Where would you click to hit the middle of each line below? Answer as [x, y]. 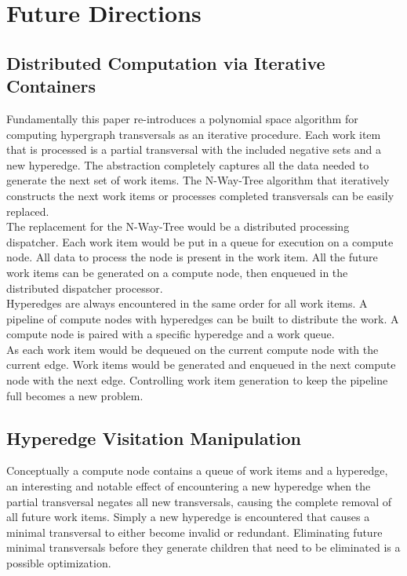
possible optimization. [59, 563]
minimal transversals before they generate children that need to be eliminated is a [203, 547]
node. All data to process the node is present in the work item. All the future [192, 257]
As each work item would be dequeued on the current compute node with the [193, 349]
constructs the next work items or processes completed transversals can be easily [200, 195]
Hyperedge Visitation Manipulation [154, 437]
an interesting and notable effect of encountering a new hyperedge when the [189, 486]
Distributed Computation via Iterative [166, 62]
